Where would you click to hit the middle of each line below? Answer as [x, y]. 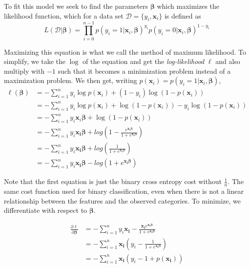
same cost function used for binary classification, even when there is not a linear [124, 191]
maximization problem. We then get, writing [71, 80]
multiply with [24, 71]
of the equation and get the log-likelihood [144, 61]
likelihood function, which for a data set [64, 15]
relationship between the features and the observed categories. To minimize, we [122, 200]
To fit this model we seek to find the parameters [76, 6]
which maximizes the [188, 6]
